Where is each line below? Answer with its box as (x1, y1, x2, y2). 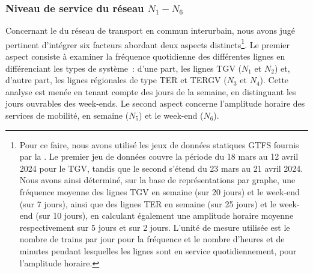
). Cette (260, 74, 289, 86)
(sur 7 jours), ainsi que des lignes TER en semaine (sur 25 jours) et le (19, 197, 276, 210)
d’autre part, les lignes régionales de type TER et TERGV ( (5, 74, 227, 86)
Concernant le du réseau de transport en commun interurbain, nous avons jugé (5, 24, 296, 37)
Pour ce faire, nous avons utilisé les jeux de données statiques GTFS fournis (19, 138, 299, 151)
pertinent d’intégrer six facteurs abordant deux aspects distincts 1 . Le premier (5, 36, 290, 51)
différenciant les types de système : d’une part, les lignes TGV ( (5, 61, 242, 74)
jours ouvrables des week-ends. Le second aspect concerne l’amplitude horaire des (5, 97, 305, 110)
